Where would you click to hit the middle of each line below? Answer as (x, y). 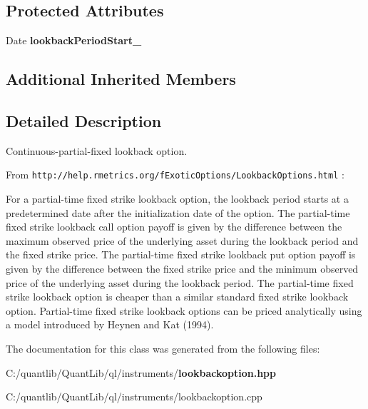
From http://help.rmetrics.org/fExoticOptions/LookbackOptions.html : (175, 175)
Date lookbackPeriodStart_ (74, 40)
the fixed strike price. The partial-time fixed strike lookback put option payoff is (181, 254)
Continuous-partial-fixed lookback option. (97, 150)
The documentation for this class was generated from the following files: (163, 348)
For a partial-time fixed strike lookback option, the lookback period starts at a (177, 199)
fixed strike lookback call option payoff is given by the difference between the (174, 227)
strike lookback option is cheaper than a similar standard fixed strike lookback (177, 297)
